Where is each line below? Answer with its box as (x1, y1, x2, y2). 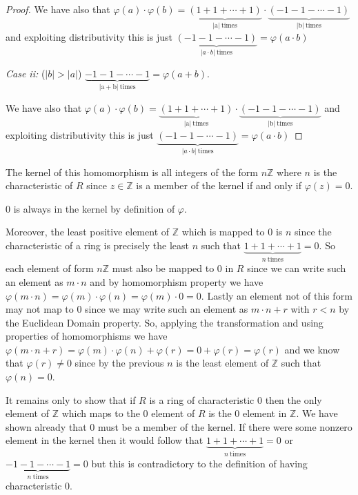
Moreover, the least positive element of (6, 224, 170, 239)
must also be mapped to (112, 261, 215, 275)
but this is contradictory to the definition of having (91, 456, 308, 470)
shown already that (6, 419, 87, 434)
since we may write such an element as (85, 302, 248, 316)
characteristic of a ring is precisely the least (6, 237, 190, 252)
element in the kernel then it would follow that (6, 433, 203, 447)
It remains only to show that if (6, 392, 136, 407)
